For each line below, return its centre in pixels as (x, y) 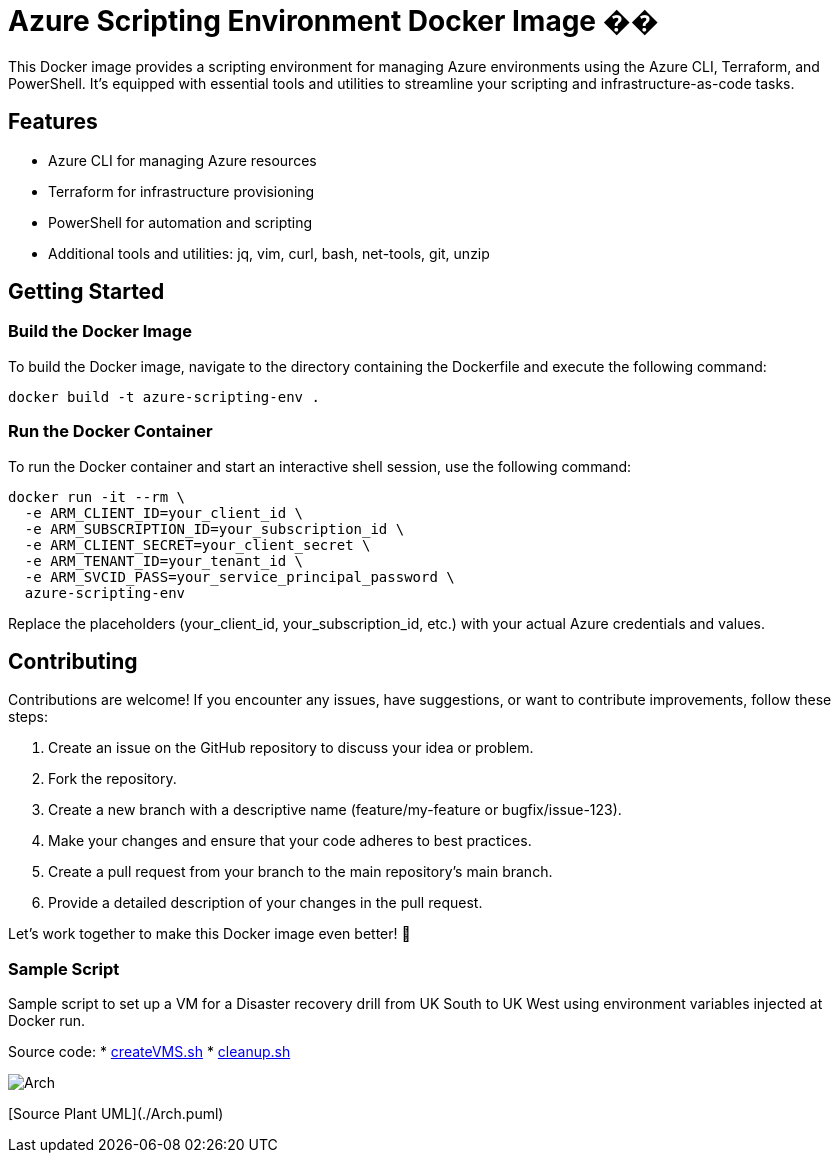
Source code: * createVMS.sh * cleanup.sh (149, 1052)
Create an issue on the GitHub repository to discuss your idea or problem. (291, 748)
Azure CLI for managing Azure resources (182, 160)
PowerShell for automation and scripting (180, 222)
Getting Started (86, 292)
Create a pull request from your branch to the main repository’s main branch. (300, 872)
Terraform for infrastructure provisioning (181, 191)
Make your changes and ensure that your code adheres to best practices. (290, 841)
